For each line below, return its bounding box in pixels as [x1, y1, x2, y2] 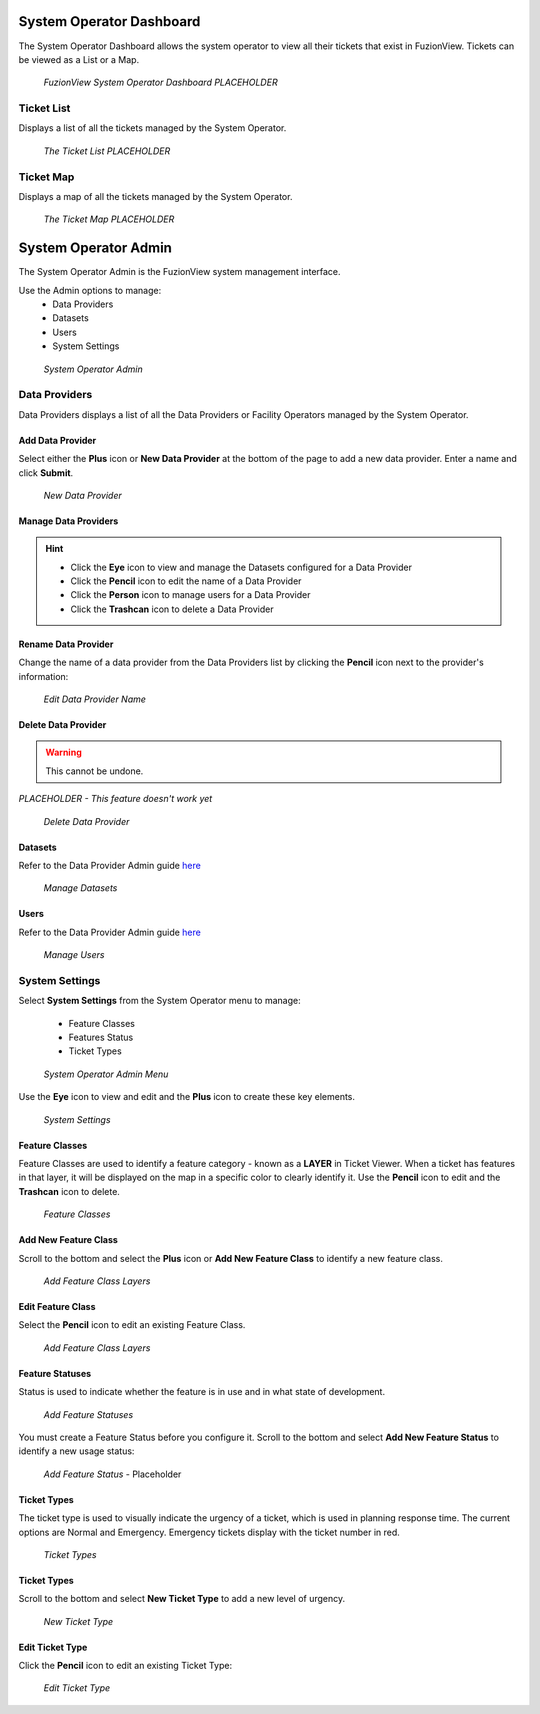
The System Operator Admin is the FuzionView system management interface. [18, 266, 341, 278]
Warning [45, 746, 82, 759]
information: [18, 670, 69, 682]
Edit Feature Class [18, 1301, 96, 1312]
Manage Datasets [43, 882, 118, 894]
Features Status [68, 1031, 134, 1044]
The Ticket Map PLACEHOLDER [43, 213, 175, 225]
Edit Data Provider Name [43, 693, 147, 705]
